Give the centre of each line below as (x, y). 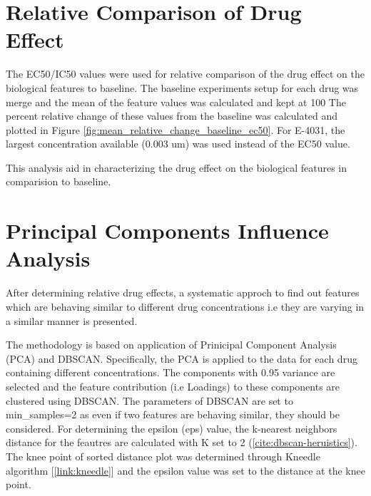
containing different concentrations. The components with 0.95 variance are (171, 372)
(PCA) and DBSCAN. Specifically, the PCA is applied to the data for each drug (182, 358)
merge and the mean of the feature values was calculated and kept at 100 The (176, 102)
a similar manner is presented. (72, 320)
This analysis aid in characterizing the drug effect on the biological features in (177, 167)
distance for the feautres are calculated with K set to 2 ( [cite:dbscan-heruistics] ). (182, 442)
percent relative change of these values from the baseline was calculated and (172, 116)
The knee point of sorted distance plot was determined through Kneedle (163, 456)
